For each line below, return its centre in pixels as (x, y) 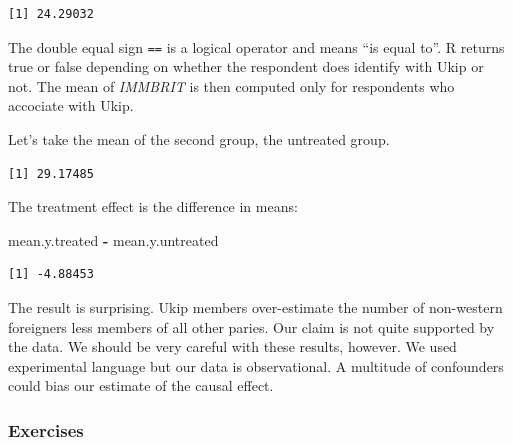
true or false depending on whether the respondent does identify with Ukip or (246, 66)
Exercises (46, 429)
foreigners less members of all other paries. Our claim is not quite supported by (251, 326)
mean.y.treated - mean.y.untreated (113, 239)
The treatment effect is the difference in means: (153, 206)
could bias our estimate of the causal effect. (141, 385)
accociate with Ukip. (71, 105)
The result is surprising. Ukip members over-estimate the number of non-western (255, 307)
